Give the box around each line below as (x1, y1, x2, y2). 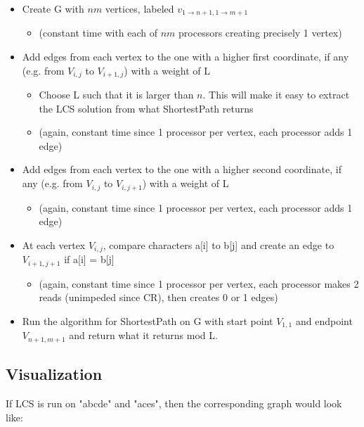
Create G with (22, 1, 84, 15)
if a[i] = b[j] (64, 252, 115, 267)
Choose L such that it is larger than (39, 87, 194, 102)
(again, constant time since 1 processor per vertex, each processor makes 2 (39, 276, 359, 291)
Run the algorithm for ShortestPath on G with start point (22, 313, 273, 328)
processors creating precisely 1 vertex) (178, 25, 342, 40)
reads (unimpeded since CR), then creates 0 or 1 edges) (39, 290, 278, 305)
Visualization (6, 363, 103, 385)
